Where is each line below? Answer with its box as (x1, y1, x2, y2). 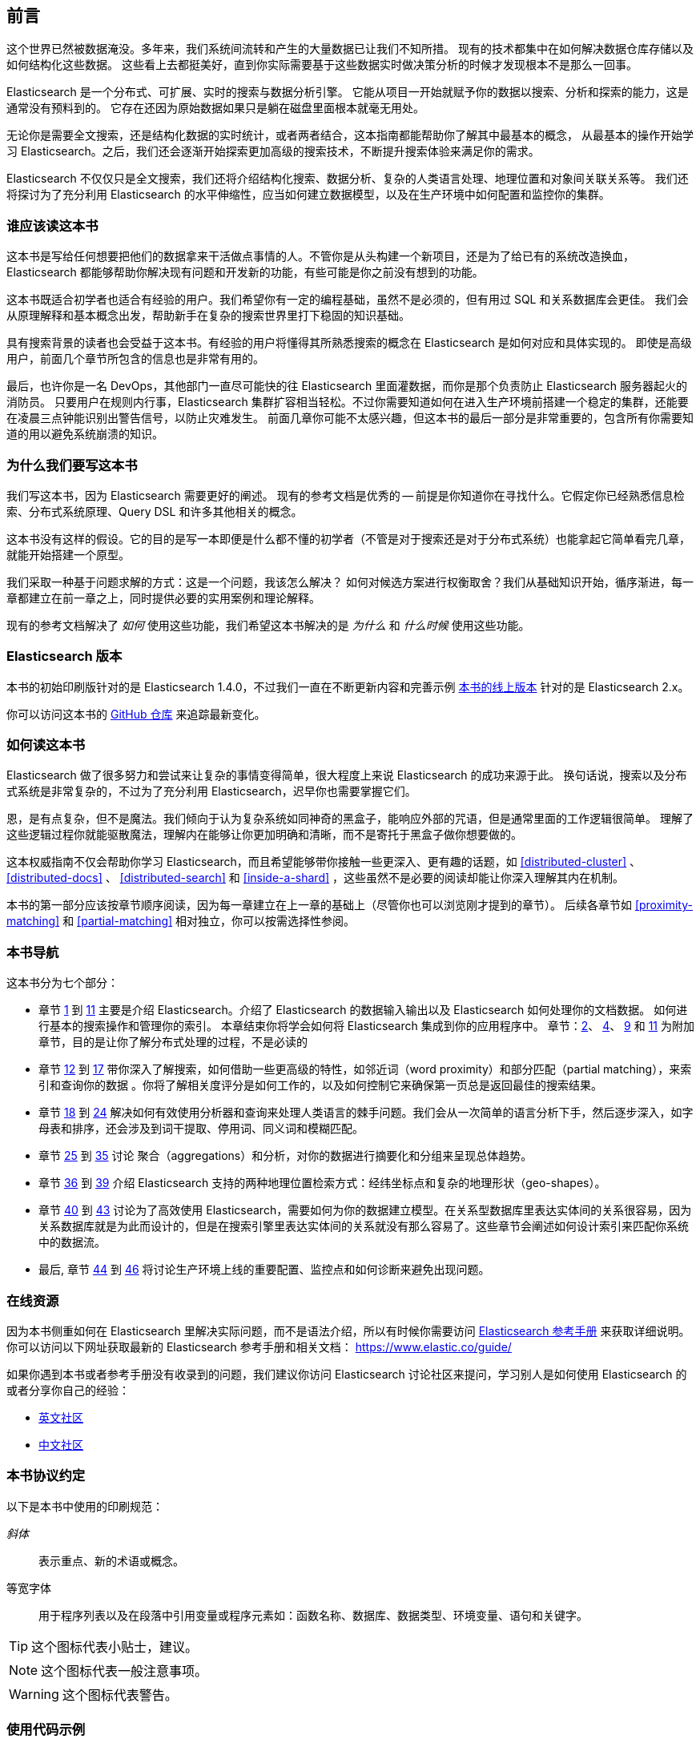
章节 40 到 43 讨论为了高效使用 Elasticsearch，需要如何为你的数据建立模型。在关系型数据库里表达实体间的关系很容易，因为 (38, 1203, 692, 1218)
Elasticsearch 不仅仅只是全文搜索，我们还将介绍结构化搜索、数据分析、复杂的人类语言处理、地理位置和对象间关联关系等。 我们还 (6, 171, 689, 186)
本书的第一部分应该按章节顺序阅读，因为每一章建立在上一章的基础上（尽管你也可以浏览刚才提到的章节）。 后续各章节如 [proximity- (6, 898, 693, 912)
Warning (9, 1685, 59, 1702)
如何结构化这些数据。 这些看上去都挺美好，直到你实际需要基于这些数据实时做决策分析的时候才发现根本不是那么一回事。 (6, 58, 638, 72)
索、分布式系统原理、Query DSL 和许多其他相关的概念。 (6, 504, 303, 518)
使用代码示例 (6, 1721, 86, 1738)
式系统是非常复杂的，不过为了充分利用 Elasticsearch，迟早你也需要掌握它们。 (6, 784, 416, 799)
